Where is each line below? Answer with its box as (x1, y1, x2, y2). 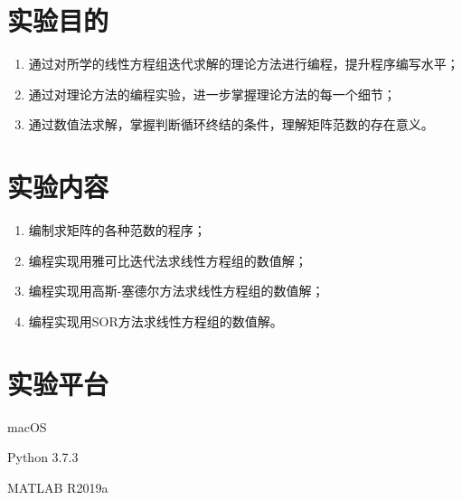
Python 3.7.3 (7, 448, 79, 467)
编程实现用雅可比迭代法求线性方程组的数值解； (28, 250, 307, 269)
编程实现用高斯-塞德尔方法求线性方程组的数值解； (28, 281, 325, 300)
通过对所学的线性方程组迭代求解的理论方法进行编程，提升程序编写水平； (28, 54, 459, 73)
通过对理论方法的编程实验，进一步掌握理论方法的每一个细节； (28, 84, 396, 103)
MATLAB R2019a (7, 477, 108, 496)
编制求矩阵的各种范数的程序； (28, 221, 206, 240)
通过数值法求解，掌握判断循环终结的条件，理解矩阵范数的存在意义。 (28, 115, 434, 134)
